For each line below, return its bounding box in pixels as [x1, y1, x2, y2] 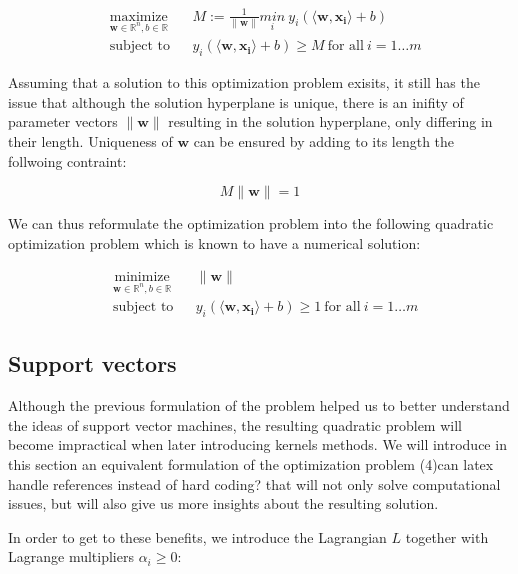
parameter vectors [8, 111, 118, 132]
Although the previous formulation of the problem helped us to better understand [8, 395, 510, 416]
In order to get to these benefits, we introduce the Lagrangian [8, 526, 387, 547]
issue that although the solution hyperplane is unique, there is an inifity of [8, 91, 464, 112]
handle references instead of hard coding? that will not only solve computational [8, 473, 501, 494]
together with [405, 526, 489, 547]
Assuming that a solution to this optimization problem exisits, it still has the [8, 72, 480, 93]
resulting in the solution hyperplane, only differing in [168, 111, 493, 132]
